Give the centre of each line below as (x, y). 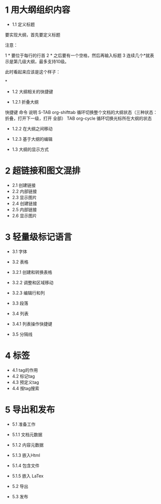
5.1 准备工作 (24, 424)
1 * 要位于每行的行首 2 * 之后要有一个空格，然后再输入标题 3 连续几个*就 (78, 55)
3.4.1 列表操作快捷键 (32, 324)
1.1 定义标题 (23, 24)
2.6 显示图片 (24, 216)
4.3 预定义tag (25, 382)
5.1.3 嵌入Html (26, 455)
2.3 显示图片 (24, 197)
